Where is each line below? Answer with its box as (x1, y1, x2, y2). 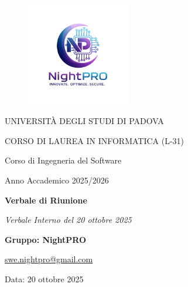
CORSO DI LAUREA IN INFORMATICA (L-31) (5, 134, 184, 146)
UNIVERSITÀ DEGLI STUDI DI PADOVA (5, 115, 164, 127)
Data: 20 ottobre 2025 (5, 272, 84, 285)
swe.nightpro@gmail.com (5, 253, 93, 265)
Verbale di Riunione (5, 193, 87, 206)
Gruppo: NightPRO (5, 233, 87, 245)
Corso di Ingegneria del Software (5, 154, 122, 166)
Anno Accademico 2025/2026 (5, 173, 109, 186)
